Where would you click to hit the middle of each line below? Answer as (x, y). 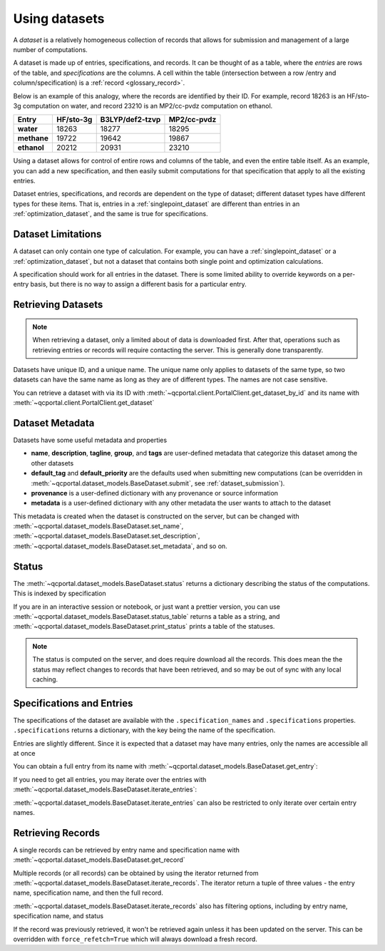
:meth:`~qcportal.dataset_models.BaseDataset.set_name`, (98, 526)
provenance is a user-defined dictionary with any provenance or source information (154, 493)
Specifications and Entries (73, 703)
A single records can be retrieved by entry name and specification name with (127, 850)
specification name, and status (58, 916)
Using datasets (59, 19)
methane (33, 138)
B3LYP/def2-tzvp (130, 120)
